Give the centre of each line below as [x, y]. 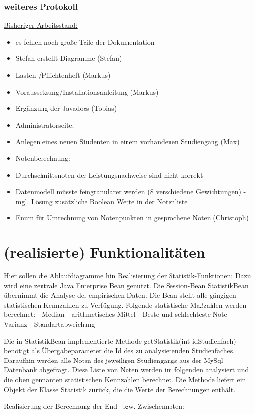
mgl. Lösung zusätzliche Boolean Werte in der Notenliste [102, 201]
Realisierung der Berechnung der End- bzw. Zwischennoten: [94, 406]
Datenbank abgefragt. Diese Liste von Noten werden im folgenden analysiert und [127, 370]
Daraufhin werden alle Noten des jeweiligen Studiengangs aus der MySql [114, 360]
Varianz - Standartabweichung [50, 324]
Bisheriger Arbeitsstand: [41, 25]
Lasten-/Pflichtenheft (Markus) [63, 75]
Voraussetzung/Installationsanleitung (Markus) [87, 91]
